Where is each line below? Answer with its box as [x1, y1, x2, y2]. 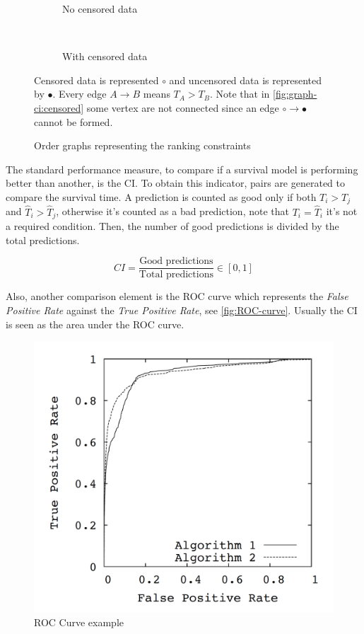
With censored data [62, 49, 148, 64]
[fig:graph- [273, 86, 317, 101]
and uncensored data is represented [169, 72, 322, 87]
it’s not [326, 204, 358, 219]
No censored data [62, 1, 138, 16]
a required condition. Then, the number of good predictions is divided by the [6, 219, 339, 234]
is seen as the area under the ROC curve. [6, 316, 184, 331]
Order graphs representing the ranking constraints [34, 138, 251, 153]
